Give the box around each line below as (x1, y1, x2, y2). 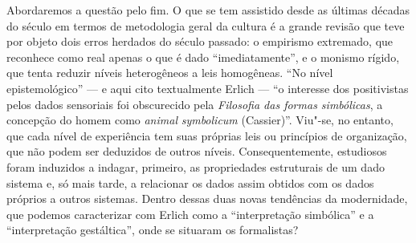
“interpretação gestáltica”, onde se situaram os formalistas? (6, 221, 299, 238)
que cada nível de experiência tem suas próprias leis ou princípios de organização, (6, 127, 407, 144)
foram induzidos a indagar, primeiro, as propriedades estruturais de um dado (6, 158, 385, 175)
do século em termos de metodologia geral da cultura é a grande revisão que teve (6, 17, 405, 34)
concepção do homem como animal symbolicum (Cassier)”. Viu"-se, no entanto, (6, 111, 394, 128)
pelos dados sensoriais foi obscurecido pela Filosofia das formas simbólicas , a (6, 95, 383, 112)
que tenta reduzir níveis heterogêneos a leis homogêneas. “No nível (6, 64, 333, 81)
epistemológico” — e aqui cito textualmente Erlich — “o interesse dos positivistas (6, 79, 409, 96)
